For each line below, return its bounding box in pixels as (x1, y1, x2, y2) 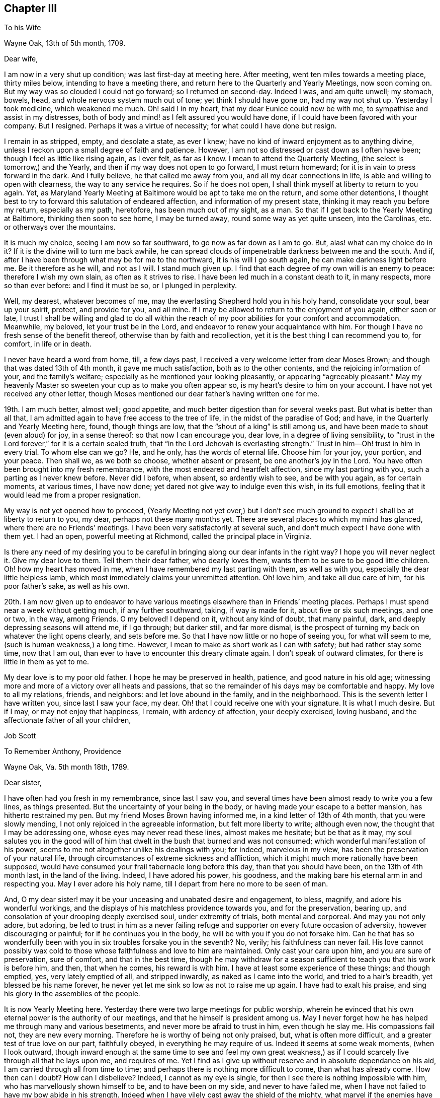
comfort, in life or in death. (4, 339, 92, 349)
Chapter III (4, 2, 57, 15)
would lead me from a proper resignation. (4, 491, 141, 500)
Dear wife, (4, 54, 38, 63)
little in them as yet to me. (4, 657, 89, 666)
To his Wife (4, 23, 41, 32)
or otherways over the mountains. (4, 223, 116, 232)
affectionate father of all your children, (4, 716, 131, 725)
